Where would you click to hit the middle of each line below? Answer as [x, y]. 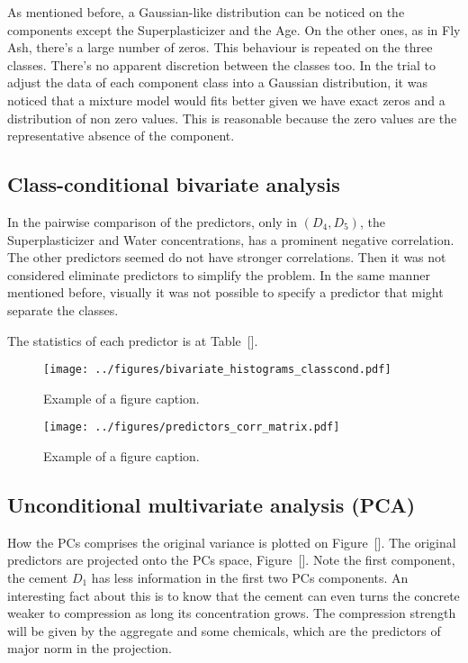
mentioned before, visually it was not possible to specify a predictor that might [225, 292]
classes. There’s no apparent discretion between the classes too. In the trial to [221, 64]
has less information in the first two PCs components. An [250, 577]
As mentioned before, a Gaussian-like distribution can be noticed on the [206, 12]
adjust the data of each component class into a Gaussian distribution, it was [217, 82]
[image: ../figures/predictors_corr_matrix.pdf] [192, 427]
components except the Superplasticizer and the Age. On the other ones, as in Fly [234, 29]
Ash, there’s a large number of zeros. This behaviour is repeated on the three [220, 47]
